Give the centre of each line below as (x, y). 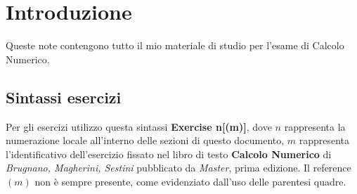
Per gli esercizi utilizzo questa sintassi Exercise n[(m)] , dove (139, 126)
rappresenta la (315, 126)
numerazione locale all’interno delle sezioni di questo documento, (145, 140)
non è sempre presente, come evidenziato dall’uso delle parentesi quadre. (190, 181)
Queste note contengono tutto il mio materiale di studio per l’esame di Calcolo (175, 45)
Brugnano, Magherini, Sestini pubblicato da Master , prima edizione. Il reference (178, 168)
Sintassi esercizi (64, 97)
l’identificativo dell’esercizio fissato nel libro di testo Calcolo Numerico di (169, 154)
